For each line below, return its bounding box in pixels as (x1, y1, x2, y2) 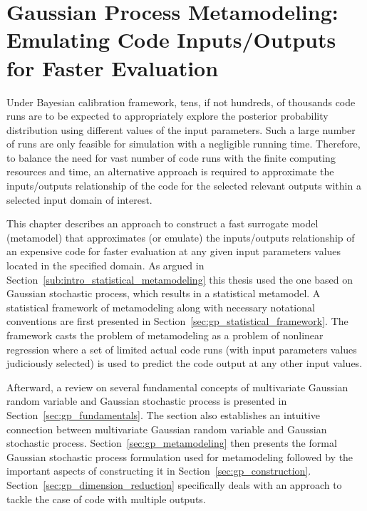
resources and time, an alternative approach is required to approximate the (6, 164, 334, 179)
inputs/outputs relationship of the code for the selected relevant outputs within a (6, 178, 361, 193)
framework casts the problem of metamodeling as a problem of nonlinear (6, 328, 324, 342)
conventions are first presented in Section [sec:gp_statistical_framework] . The (6, 314, 348, 329)
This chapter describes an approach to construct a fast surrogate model (6, 216, 319, 231)
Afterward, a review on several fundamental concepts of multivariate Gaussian (6, 379, 348, 394)
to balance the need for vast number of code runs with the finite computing (6, 150, 336, 165)
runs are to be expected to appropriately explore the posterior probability (6, 108, 329, 123)
